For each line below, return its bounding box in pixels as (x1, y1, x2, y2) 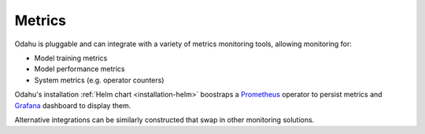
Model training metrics (34, 53, 108, 63)
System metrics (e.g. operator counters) (34, 75, 164, 85)
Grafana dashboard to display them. (14, 100, 131, 110)
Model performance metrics (34, 64, 125, 74)
